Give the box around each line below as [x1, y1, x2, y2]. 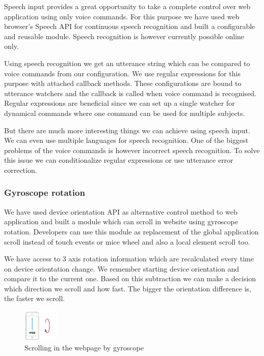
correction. [4, 164, 37, 175]
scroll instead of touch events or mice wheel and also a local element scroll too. [4, 236, 250, 247]
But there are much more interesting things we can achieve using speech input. [4, 125, 250, 135]
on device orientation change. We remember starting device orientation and [4, 263, 240, 274]
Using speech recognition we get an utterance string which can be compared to [4, 57, 250, 68]
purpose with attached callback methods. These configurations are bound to [4, 78, 242, 88]
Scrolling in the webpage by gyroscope [24, 342, 144, 353]
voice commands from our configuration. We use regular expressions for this [4, 68, 241, 78]
